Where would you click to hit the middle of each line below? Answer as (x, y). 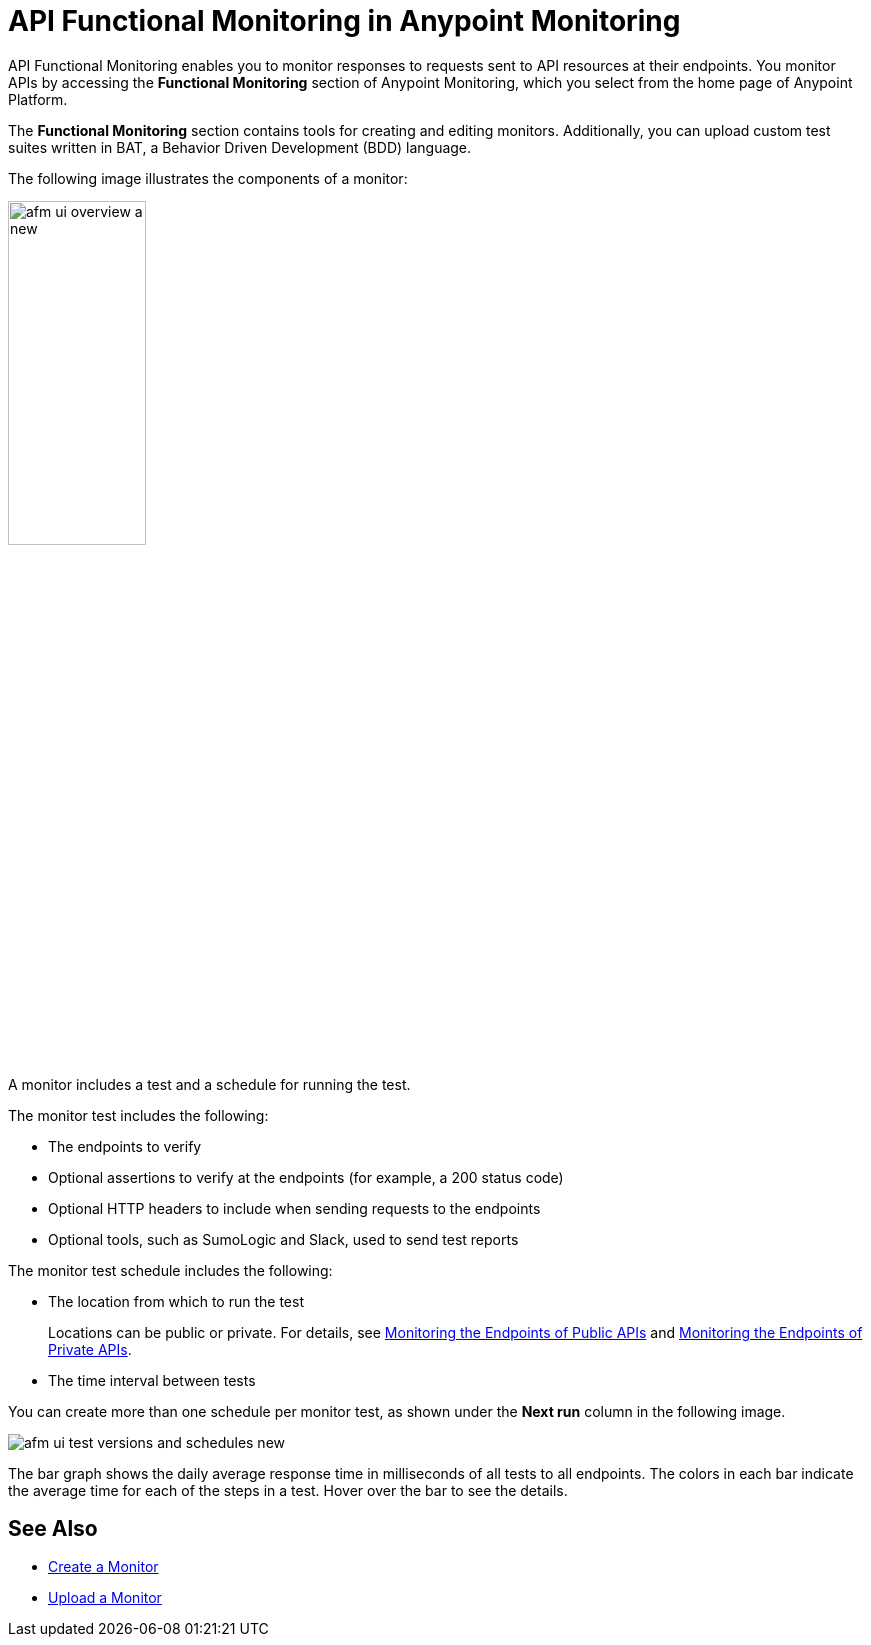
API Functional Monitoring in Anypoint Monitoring (344, 21)
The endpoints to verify (125, 1146)
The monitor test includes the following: (138, 1115)
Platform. (38, 99)
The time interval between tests (152, 1380)
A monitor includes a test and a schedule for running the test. (209, 1084)
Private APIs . (90, 1349)
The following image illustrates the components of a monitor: (208, 178)
